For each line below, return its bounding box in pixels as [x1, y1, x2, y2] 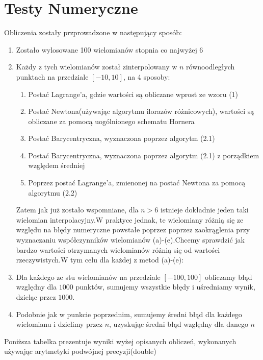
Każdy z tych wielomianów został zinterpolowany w [16, 61, 177, 72]
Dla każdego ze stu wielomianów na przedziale [16, 271, 161, 282]
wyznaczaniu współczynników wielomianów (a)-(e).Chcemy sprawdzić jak [16, 234, 245, 245]
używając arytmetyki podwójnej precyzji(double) [4, 346, 156, 356]
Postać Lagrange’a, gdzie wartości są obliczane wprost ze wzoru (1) [28, 88, 239, 99]
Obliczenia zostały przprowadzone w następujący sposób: [4, 27, 182, 38]
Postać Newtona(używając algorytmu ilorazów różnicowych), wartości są [28, 106, 254, 116]
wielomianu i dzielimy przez [16, 319, 102, 329]
